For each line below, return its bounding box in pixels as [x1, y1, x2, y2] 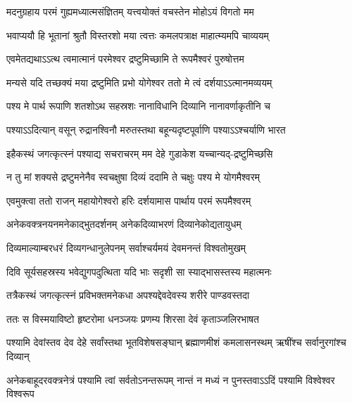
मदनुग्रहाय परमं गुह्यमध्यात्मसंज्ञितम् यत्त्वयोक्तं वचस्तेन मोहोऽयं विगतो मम [6, 4, 254, 18]
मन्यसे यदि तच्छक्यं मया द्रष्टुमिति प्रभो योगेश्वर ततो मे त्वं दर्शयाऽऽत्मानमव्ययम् [6, 75, 272, 89]
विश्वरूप [6, 386, 34, 401]
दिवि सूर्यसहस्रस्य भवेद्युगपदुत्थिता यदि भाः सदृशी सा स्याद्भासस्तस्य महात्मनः [6, 264, 272, 279]
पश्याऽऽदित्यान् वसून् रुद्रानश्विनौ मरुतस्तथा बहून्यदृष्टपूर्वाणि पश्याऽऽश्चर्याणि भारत [6, 122, 286, 136]
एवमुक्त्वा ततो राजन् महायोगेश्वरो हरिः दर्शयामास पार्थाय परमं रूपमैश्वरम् [6, 193, 251, 207]
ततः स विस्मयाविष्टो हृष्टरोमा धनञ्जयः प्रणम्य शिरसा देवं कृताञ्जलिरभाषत [6, 311, 259, 326]
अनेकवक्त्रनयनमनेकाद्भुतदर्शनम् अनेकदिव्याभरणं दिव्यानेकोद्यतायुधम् [6, 217, 241, 231]
